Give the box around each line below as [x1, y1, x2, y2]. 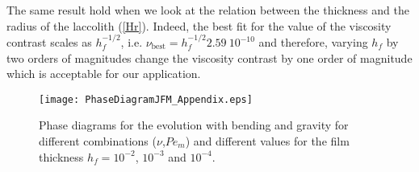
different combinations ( [39, 133, 157, 149]
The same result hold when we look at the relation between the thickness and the [6, 2, 409, 18]
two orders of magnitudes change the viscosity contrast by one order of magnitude [6, 49, 413, 66]
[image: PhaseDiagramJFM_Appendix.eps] [39, 93, 253, 105]
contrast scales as [6, 34, 92, 50]
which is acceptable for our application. [6, 65, 201, 82]
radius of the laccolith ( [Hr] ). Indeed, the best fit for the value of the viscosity [6, 17, 392, 34]
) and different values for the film [185, 133, 350, 149]
